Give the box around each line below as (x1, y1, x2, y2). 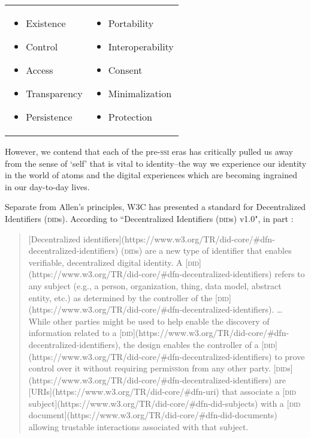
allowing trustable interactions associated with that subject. (28, 421, 249, 433)
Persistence (26, 110, 73, 124)
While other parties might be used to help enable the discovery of (28, 314, 270, 327)
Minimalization (108, 86, 172, 100)
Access (26, 63, 53, 77)
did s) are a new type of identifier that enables (124, 244, 292, 257)
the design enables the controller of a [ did (123, 338, 276, 350)
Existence (26, 16, 66, 30)
